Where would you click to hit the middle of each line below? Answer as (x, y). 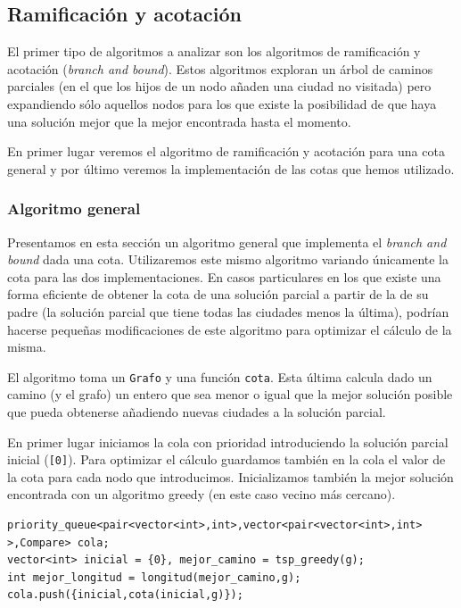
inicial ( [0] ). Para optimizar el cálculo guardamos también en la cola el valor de (226, 459)
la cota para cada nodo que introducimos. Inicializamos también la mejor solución (230, 476)
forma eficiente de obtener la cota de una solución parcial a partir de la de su (218, 294)
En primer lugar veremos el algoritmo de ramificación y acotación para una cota (226, 151)
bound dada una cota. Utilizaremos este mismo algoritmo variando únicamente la (228, 259)
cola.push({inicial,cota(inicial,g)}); (125, 595)
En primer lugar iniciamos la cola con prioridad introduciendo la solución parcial (228, 441)
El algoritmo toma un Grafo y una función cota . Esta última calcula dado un (220, 376)
